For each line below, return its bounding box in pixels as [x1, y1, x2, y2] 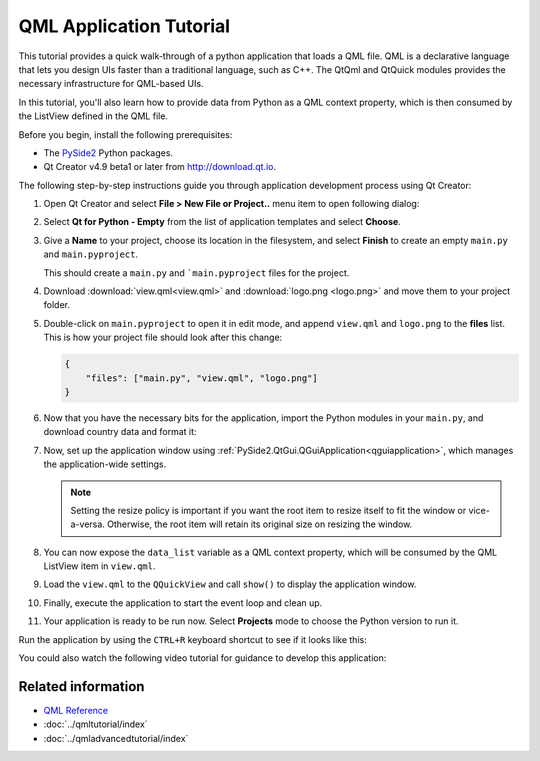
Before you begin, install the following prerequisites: [18, 128, 233, 140]
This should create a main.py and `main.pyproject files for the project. [43, 266, 350, 279]
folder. [43, 299, 70, 311]
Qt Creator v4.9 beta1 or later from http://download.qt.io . [43, 161, 277, 173]
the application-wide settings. [43, 458, 167, 470]
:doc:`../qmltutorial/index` [43, 718, 149, 730]
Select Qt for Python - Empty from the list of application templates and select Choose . [43, 216, 402, 228]
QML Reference [43, 704, 109, 716]
